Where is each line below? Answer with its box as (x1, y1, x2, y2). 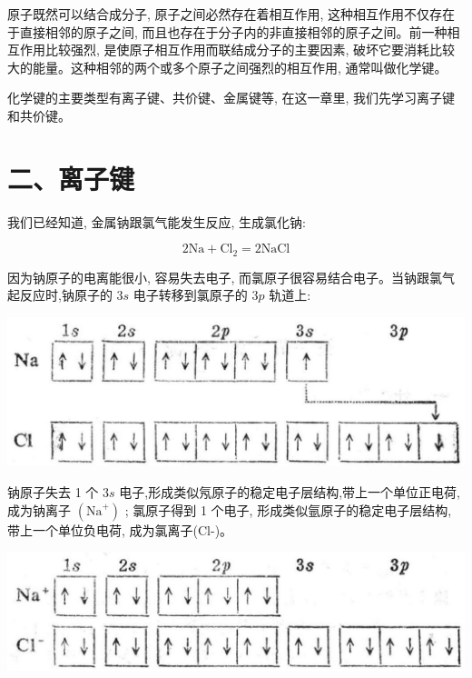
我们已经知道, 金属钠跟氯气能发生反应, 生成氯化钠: (7, 212, 306, 231)
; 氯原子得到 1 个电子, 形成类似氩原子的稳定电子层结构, (124, 500, 452, 519)
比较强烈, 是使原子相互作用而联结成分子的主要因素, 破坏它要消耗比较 (44, 40, 456, 59)
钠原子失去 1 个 (7, 482, 99, 501)
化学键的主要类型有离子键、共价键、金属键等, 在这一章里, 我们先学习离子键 (7, 88, 456, 107)
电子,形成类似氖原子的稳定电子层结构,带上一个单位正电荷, (119, 482, 460, 501)
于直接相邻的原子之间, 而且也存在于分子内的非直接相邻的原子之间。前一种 (7, 22, 447, 41)
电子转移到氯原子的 (133, 285, 248, 304)
